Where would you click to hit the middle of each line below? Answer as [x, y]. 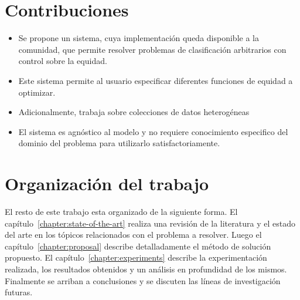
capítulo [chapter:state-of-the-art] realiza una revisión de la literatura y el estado [150, 223]
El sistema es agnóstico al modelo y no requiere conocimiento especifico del [153, 131]
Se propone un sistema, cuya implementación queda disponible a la [139, 38]
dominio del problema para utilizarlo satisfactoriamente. [119, 143]
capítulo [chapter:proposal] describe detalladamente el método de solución [138, 246]
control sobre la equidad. [63, 61]
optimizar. [37, 92]
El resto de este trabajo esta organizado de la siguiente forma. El [121, 211]
